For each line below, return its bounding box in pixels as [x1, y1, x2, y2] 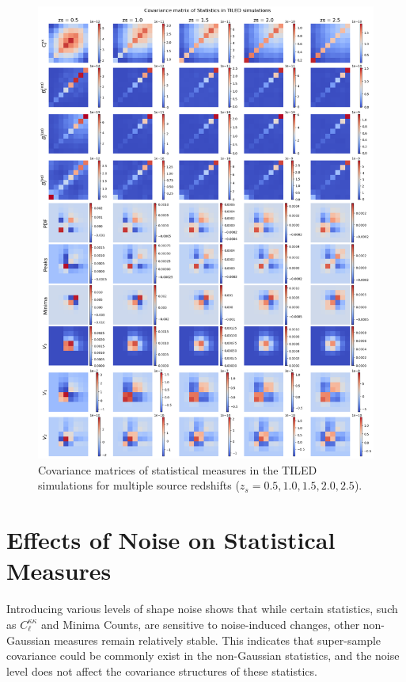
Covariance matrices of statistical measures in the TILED [38, 461, 317, 478]
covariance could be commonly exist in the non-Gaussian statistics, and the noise [6, 647, 400, 664]
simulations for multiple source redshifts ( [38, 477, 240, 493]
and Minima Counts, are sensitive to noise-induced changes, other [40, 615, 360, 632]
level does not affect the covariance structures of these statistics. [6, 662, 317, 679]
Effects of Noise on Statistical [6, 524, 336, 556]
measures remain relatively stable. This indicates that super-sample [54, 631, 381, 648]
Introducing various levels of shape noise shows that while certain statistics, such [6, 600, 398, 617]
